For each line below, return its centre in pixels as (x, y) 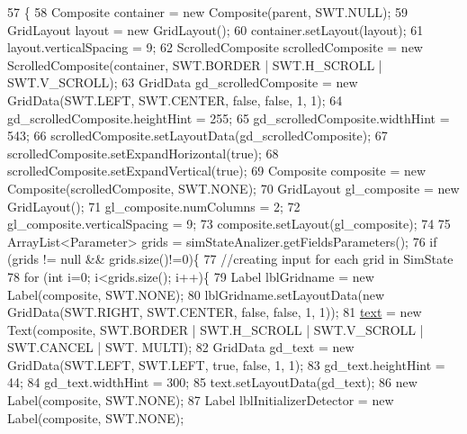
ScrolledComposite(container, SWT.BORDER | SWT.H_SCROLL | (195, 64)
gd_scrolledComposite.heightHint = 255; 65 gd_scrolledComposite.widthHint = (229, 118)
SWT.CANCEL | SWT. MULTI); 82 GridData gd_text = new (181, 347)
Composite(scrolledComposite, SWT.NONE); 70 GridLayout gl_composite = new (233, 188)
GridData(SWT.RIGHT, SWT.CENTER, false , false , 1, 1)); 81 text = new (215, 312)
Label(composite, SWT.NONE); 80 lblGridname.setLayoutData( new (196, 294)
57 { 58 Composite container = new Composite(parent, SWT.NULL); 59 (208, 12)
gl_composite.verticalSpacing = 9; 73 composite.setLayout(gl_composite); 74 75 (229, 224)
